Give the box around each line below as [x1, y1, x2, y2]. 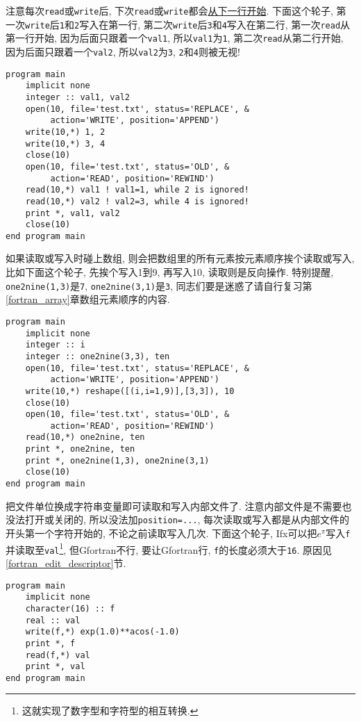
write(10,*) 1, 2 [25, 126, 106, 137]
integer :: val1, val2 [25, 92, 130, 102]
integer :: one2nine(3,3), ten [25, 351, 170, 361]
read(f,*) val [25, 650, 90, 660]
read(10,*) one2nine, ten [25, 432, 145, 443]
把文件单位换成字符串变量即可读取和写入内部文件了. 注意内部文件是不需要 [6, 498, 342, 513]
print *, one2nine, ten [25, 444, 135, 454]
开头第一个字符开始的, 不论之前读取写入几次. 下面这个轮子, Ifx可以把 [6, 526, 317, 540]
